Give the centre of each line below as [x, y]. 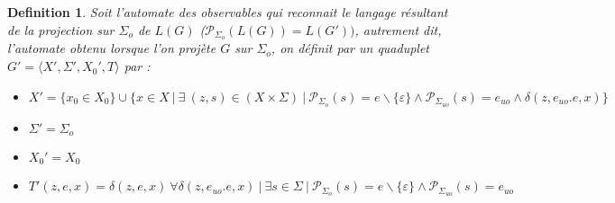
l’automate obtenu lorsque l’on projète [112, 48]
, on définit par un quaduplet [350, 48]
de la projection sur [61, 29]
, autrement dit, [398, 29]
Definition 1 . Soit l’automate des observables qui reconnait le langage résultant [228, 12]
